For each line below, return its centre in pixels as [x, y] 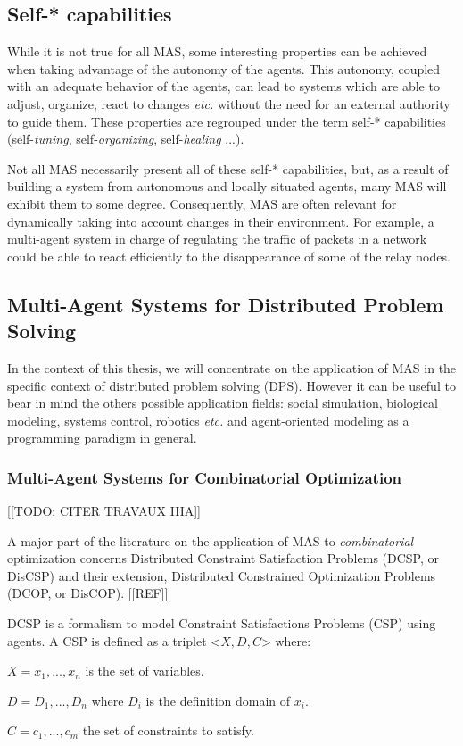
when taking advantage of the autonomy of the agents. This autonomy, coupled [224, 68]
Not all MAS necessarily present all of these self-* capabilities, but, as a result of [228, 168]
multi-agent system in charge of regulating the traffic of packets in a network [217, 239]
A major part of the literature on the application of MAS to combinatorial [211, 540]
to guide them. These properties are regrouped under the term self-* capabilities [227, 121]
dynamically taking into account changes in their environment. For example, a [221, 221]
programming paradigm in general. [102, 438]
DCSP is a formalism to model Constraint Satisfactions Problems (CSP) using [222, 623]
